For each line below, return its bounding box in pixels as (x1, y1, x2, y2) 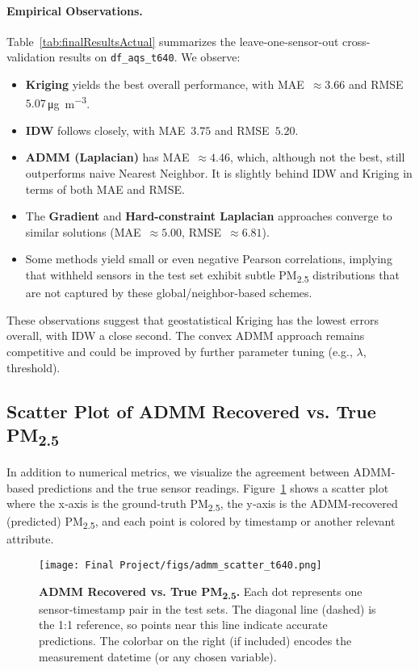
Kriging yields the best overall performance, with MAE (25, 76, 304, 93)
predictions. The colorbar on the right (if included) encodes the (39, 632, 352, 649)
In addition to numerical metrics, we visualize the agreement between (6, 463, 350, 480)
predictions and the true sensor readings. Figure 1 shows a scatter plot (37, 479, 389, 496)
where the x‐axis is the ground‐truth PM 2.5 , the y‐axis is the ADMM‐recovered (6, 495, 398, 514)
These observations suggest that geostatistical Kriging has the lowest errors (6, 311, 379, 328)
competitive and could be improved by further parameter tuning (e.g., (6, 342, 353, 359)
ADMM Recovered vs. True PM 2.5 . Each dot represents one (39, 582, 362, 602)
